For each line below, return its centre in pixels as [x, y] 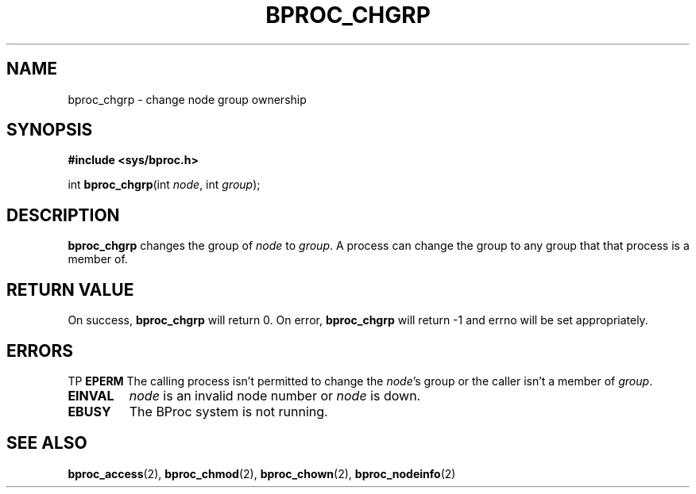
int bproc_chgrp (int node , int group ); [164, 185]
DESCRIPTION [63, 215]
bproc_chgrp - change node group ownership [187, 99]
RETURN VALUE [70, 289]
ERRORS [40, 350]
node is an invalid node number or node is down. [275, 395]
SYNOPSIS [50, 130]
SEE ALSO [47, 443]
